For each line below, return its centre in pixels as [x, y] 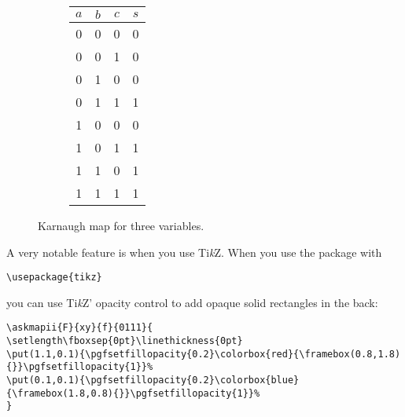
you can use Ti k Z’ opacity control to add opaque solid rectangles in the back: [192, 302]
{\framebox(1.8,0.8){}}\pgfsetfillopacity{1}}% [133, 393]
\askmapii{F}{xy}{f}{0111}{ [80, 328]
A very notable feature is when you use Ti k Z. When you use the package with [194, 252]
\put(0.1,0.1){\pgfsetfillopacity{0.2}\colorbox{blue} [153, 380]
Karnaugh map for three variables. [121, 225]
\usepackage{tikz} [54, 278]
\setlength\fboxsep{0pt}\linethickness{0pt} [125, 341]
